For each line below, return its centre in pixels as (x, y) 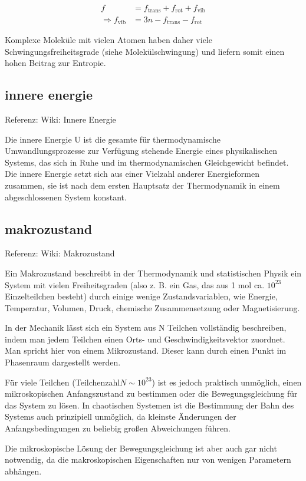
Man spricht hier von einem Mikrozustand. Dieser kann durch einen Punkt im (146, 350)
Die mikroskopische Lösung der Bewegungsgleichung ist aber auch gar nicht (141, 448)
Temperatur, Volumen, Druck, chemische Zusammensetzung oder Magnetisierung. (152, 307)
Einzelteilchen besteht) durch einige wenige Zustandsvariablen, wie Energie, (141, 296)
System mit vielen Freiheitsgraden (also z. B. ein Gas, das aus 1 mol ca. (135, 284)
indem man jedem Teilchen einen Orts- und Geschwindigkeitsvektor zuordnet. (145, 339)
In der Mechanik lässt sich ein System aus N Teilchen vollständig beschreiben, (146, 327)
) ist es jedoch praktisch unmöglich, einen (227, 382)
